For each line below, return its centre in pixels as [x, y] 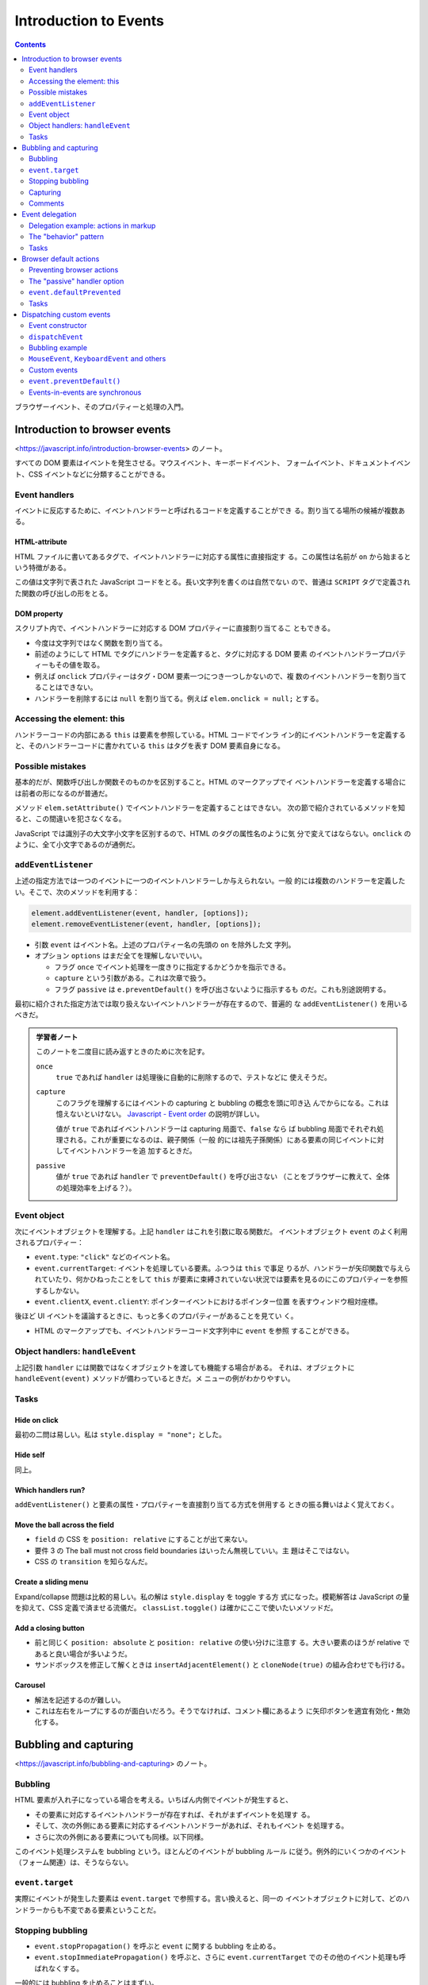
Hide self [30, 1455]
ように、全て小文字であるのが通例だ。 [77, 845]
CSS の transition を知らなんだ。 [93, 1562]
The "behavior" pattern [67, 237]
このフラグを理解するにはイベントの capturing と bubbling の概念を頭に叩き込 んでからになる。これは [222, 1103]
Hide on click [36, 1420]
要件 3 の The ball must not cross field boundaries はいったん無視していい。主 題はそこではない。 [194, 1550]
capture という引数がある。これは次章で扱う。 [132, 978]
